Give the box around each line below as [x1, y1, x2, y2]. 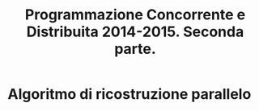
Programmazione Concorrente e [24, 6, 246, 24]
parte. [113, 40, 157, 58]
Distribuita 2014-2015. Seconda [26, 23, 244, 41]
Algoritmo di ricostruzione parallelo [7, 85, 252, 104]
